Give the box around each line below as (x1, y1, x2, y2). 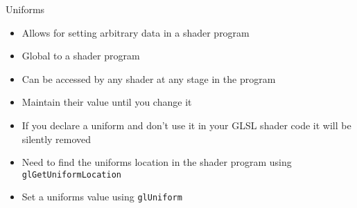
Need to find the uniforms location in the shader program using (21, 155, 292, 169)
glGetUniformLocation (21, 169, 121, 180)
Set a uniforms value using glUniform (21, 189, 182, 204)
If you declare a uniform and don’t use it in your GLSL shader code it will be (21, 117, 351, 132)
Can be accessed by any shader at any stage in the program (21, 71, 276, 86)
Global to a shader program (21, 48, 140, 63)
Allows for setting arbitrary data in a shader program (21, 25, 250, 39)
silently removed (21, 131, 92, 146)
